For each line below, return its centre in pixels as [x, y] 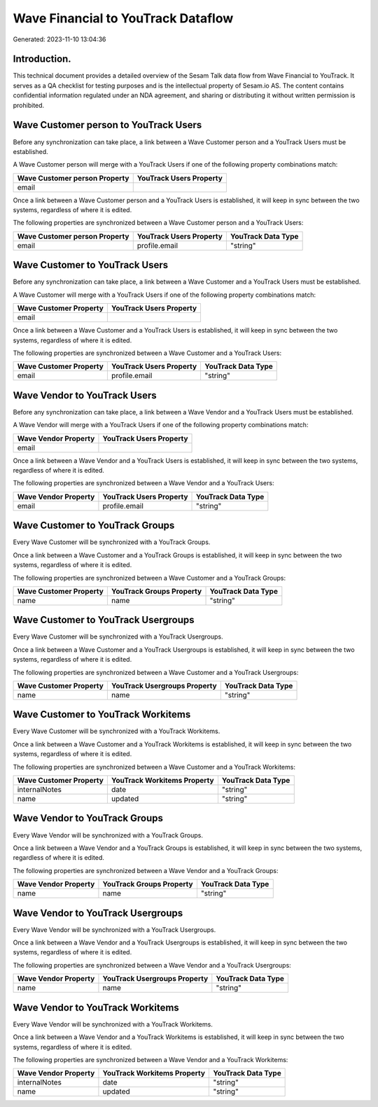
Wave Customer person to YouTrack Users [107, 125]
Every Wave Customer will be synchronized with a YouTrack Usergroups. [118, 636]
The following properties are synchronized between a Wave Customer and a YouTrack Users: [147, 353]
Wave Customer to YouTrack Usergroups [104, 620]
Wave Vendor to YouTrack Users [85, 395]
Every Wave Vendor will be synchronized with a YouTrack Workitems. [113, 1024]
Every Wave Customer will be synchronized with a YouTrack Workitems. [117, 731]
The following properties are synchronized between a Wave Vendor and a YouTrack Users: [143, 483]
